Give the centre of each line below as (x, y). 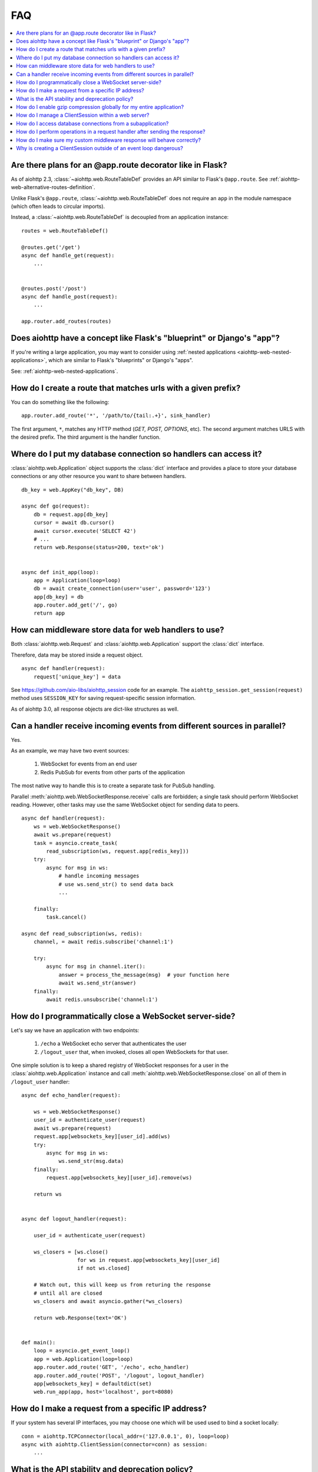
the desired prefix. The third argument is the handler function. (86, 437)
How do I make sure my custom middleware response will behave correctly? (109, 140)
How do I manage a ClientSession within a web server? (83, 115)
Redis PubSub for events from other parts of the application (113, 772)
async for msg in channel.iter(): (96, 967)
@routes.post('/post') (54, 288)
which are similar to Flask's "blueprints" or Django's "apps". (121, 360)
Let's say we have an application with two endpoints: (75, 1030)
